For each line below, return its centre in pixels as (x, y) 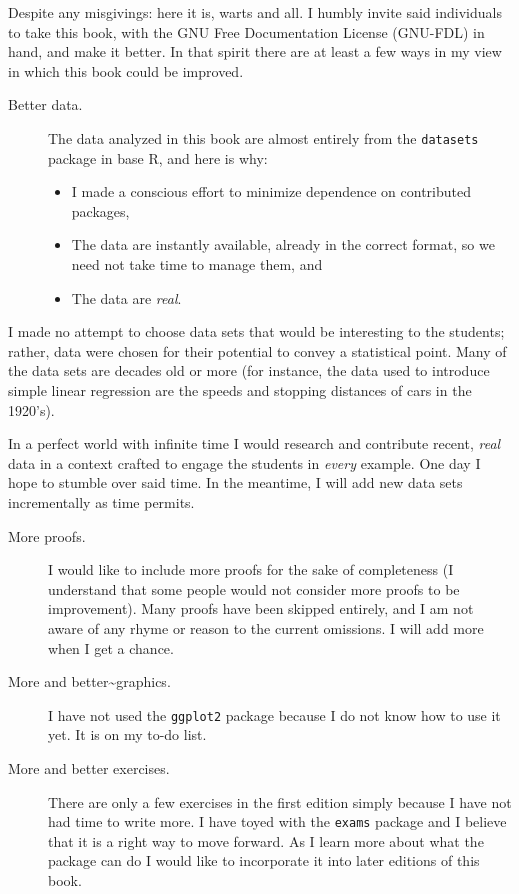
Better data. (45, 104)
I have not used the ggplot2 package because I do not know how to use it (274, 714)
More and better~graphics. (89, 681)
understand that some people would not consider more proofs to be (254, 588)
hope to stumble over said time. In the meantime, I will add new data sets (235, 482)
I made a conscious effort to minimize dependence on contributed (271, 191)
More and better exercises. (89, 767)
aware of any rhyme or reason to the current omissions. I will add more (266, 627)
